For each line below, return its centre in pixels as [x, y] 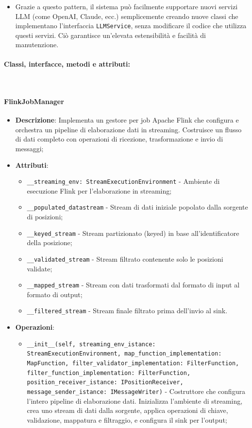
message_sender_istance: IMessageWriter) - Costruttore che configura [136, 391]
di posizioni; [45, 217]
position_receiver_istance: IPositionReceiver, [105, 383]
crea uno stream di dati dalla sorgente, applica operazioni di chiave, [127, 410]
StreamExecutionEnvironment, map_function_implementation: [124, 354]
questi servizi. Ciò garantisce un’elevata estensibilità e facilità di [110, 35]
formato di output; [55, 294]
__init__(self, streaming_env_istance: [91, 344]
